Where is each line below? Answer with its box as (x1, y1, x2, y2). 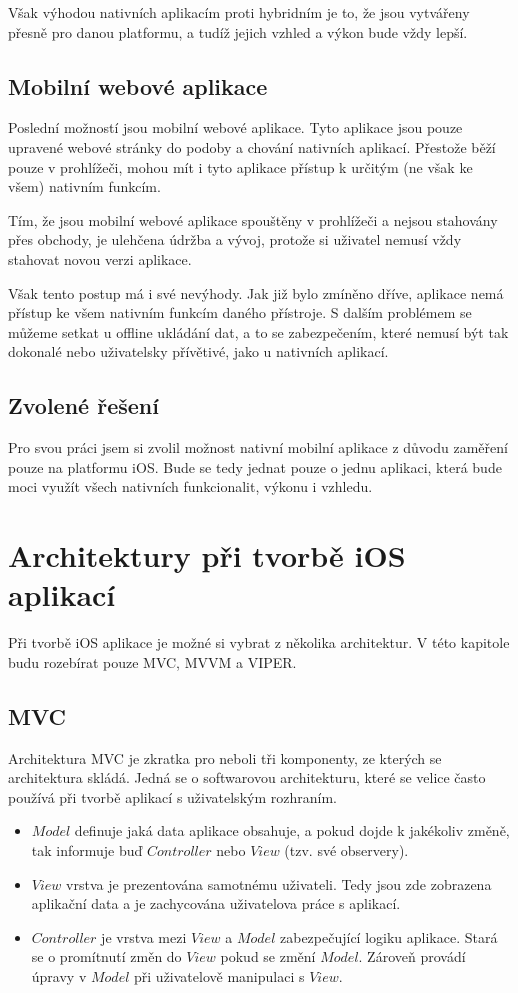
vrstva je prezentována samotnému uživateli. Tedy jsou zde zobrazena (66, 873, 492, 894)
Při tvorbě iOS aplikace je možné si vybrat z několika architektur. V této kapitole (8, 632, 510, 653)
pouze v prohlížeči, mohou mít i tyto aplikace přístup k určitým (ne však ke (8, 156, 473, 177)
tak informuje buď (31, 839, 143, 860)
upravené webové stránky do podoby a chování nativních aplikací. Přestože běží (8, 136, 496, 157)
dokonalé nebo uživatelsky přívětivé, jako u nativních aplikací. (8, 341, 389, 362)
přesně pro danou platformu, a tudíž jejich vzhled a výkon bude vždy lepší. (8, 21, 468, 42)
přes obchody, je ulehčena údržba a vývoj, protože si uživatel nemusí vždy (8, 229, 462, 250)
